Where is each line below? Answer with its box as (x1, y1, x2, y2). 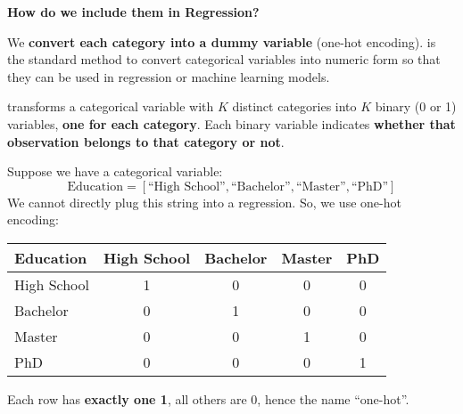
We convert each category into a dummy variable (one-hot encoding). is (7, 32, 436, 51)
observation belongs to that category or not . (7, 132, 285, 150)
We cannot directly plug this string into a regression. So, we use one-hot (7, 192, 401, 211)
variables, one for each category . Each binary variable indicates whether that (7, 114, 456, 133)
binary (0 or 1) (375, 97, 457, 116)
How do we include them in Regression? (7, 3, 260, 20)
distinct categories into (232, 97, 357, 116)
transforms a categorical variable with (7, 97, 214, 116)
